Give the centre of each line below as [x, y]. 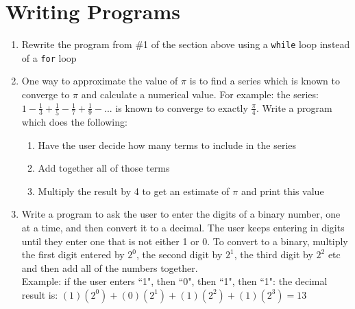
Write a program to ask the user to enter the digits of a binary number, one [181, 214]
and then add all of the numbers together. [110, 267]
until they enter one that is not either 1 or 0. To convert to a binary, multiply [185, 241]
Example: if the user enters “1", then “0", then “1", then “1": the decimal [174, 281]
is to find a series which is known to [265, 81]
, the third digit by [273, 254]
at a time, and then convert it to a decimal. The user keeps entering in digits [183, 227]
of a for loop [49, 57]
